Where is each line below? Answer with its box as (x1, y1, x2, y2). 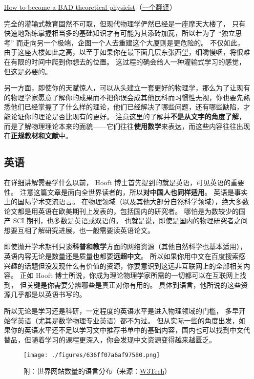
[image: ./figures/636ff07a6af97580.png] (23, 352, 160, 359)
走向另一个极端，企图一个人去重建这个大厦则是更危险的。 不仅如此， (23, 37, 244, 47)
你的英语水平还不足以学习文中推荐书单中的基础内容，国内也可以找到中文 (10, 325, 243, 335)
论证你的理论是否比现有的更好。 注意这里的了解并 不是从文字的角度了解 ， (10, 111, 246, 121)
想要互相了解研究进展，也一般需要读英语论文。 (4, 225, 154, 235)
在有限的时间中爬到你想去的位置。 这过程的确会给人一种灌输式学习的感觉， (4, 56, 246, 66)
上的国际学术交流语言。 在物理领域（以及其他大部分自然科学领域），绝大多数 (4, 196, 249, 207)
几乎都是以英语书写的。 (10, 289, 86, 299)
